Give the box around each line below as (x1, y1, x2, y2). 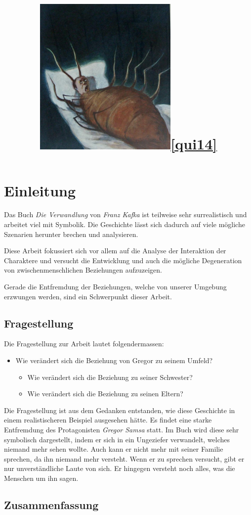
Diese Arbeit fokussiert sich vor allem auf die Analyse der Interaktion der (4, 245, 226, 256)
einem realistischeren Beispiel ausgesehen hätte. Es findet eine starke (4, 415, 212, 425)
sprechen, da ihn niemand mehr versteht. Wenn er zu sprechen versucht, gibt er (4, 453, 245, 464)
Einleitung (4, 181, 76, 201)
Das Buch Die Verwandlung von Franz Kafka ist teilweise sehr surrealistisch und (4, 209, 247, 220)
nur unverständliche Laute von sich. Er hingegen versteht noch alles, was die (4, 463, 235, 473)
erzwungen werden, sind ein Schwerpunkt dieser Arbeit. (4, 291, 172, 301)
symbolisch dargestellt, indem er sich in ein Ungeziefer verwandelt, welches (4, 434, 230, 444)
